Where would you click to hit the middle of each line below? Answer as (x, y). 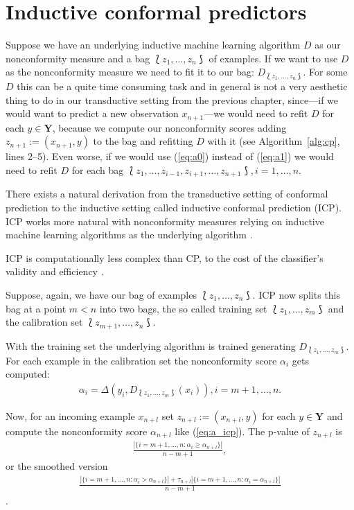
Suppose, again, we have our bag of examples (101, 295)
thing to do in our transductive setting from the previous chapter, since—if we (172, 99)
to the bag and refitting (143, 141)
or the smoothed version (57, 466)
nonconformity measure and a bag (78, 58)
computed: (28, 374)
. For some (325, 72)
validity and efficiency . (55, 271)
